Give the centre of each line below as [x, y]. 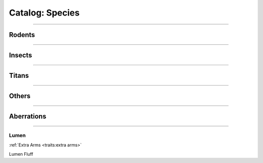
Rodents [22, 35]
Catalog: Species [44, 13]
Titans [19, 76]
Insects [20, 55]
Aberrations [28, 117]
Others [20, 96]
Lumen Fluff [21, 154]
